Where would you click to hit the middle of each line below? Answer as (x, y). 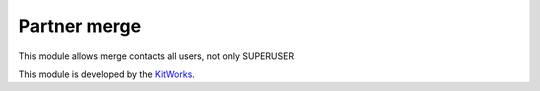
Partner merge (80, 26)
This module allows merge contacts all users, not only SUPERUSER (156, 56)
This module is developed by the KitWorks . (106, 74)
